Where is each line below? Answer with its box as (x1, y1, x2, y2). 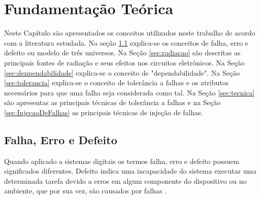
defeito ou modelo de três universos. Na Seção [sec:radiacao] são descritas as (4, 47, 241, 58)
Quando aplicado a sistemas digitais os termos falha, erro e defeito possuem (4, 155, 240, 166)
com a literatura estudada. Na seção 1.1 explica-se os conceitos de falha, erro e (4, 37, 248, 48)
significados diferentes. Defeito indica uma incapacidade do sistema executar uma (4, 165, 257, 176)
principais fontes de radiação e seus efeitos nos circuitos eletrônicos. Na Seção (4, 57, 245, 68)
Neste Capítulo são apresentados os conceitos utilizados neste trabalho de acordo (4, 27, 255, 38)
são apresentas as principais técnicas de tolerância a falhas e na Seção (4, 97, 221, 108)
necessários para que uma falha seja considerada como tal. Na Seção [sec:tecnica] (4, 87, 255, 97)
